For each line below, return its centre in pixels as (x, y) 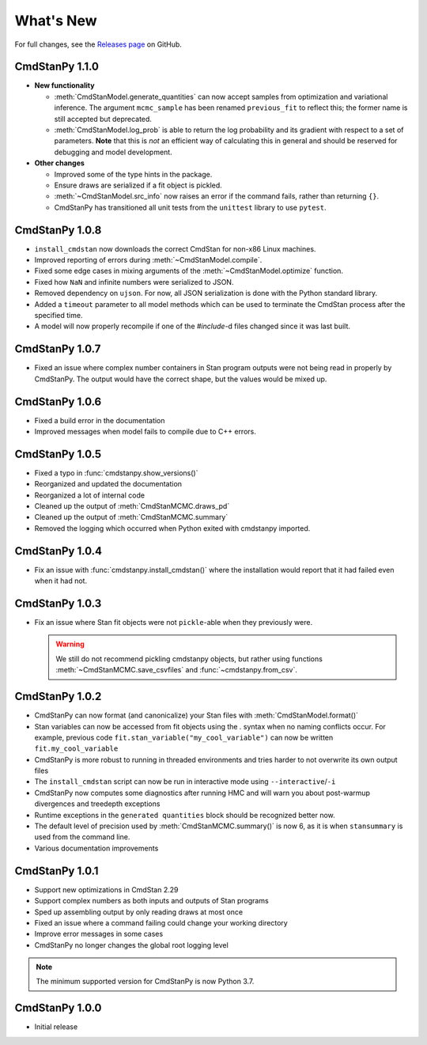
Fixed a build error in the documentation (100, 420)
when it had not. (60, 581)
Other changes (59, 163)
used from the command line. (82, 837)
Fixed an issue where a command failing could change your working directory (161, 922)
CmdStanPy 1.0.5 (58, 454)
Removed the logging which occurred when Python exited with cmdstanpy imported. (172, 528)
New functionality (64, 85)
